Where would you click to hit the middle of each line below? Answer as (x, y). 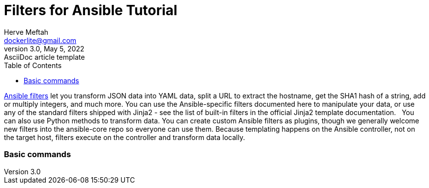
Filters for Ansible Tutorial (91, 10)
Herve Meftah (26, 32)
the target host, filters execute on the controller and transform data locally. (124, 137)
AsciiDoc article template (45, 57)
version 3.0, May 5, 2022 (44, 48)
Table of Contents (33, 65)
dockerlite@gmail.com (40, 40)
